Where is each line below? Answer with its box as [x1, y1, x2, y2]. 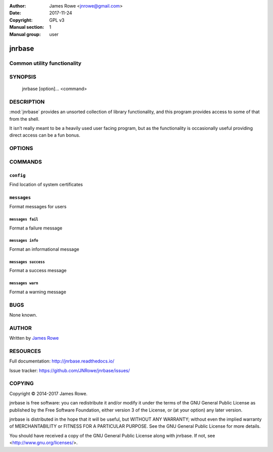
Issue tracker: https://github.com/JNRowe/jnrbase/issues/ [9, 367, 130, 374]
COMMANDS [9, 158, 42, 165]
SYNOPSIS [9, 73, 36, 80]
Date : [9, 10, 21, 16]
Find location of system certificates [9, 181, 83, 187]
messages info [9, 238, 38, 243]
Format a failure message [9, 225, 63, 231]
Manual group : [9, 31, 41, 37]
